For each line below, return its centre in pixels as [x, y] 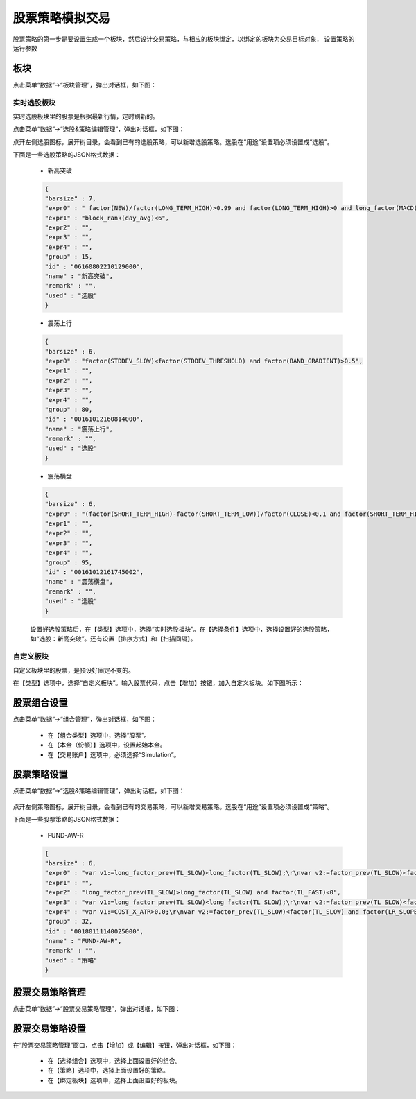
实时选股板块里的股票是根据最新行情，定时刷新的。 [86, 116]
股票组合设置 [40, 703]
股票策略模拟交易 [62, 18]
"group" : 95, [69, 562]
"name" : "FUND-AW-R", [83, 941]
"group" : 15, [69, 257]
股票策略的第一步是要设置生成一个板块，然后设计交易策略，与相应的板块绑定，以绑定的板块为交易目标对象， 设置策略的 [184, 39]
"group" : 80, [69, 409]
